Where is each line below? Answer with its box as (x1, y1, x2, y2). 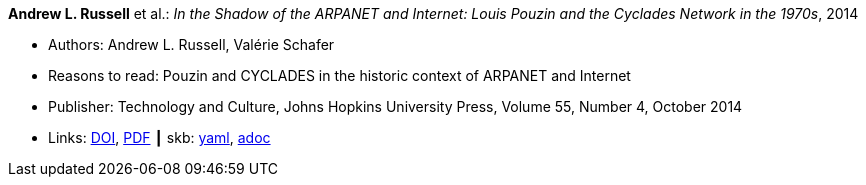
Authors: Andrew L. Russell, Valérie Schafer (48, 36, 335, 53)
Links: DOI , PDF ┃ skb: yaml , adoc (48, 129, 271, 146)
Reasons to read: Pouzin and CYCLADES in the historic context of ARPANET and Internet (48, 67, 631, 84)
